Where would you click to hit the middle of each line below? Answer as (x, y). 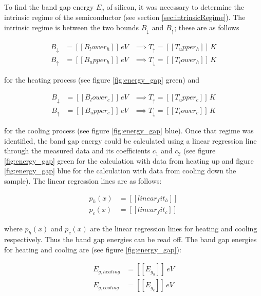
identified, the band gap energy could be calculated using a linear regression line (130, 140)
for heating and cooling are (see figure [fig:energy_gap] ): (93, 249)
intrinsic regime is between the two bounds (72, 27)
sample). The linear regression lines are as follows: (83, 181)
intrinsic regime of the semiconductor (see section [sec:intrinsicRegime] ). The (125, 17)
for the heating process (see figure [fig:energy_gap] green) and (102, 80)
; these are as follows (207, 27)
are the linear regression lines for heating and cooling (174, 229)
